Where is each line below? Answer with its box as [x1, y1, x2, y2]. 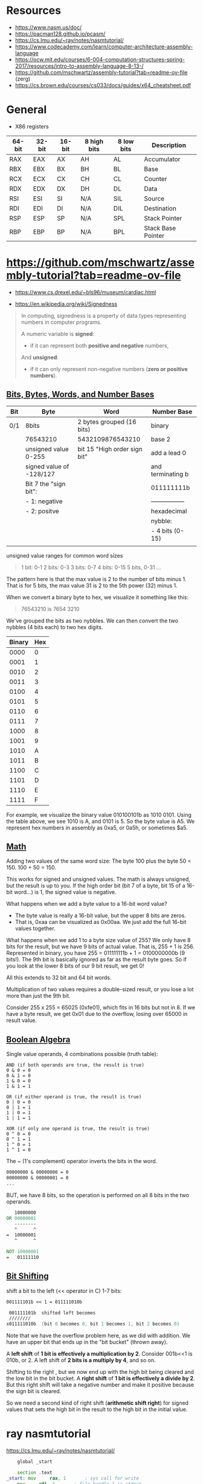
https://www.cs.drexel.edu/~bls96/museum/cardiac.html [14, 288, 156, 295]
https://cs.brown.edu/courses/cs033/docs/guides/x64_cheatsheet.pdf [14, 81, 192, 88]
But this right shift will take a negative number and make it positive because [6, 1381, 195, 1388]
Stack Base [144, 223, 176, 232]
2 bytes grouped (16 [77, 417, 137, 426]
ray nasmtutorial [6, 1427, 91, 1441]
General [6, 103, 47, 117]
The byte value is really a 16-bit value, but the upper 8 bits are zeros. [14, 912, 186, 919]
